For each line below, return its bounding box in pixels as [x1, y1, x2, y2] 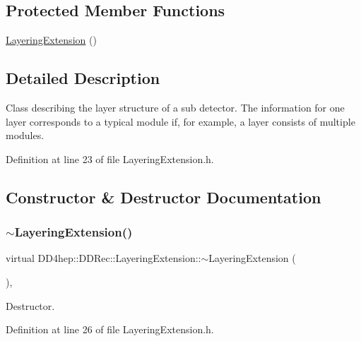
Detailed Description [6, 67, 160, 89]
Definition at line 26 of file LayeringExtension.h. [6, 322, 214, 337]
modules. [6, 128, 45, 143]
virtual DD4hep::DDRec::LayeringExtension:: [6, 251, 201, 265]
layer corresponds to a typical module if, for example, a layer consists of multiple [6, 114, 355, 128]
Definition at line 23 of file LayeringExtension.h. [6, 151, 214, 166]
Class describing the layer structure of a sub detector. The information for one [6, 100, 345, 114]
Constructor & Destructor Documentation [6, 186, 321, 208]
